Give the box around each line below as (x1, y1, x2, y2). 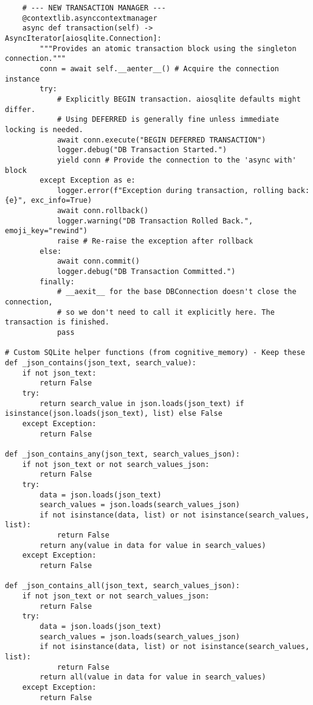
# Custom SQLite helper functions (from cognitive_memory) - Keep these (5, 348, 305, 357)
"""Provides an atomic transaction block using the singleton (40, 44, 297, 53)
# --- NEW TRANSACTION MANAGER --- (22, 4, 166, 12)
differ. (5, 105, 36, 114)
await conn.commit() (57, 257, 140, 266)
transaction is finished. (5, 318, 109, 327)
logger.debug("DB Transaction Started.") (57, 146, 227, 155)
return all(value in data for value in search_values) (40, 673, 266, 682)
